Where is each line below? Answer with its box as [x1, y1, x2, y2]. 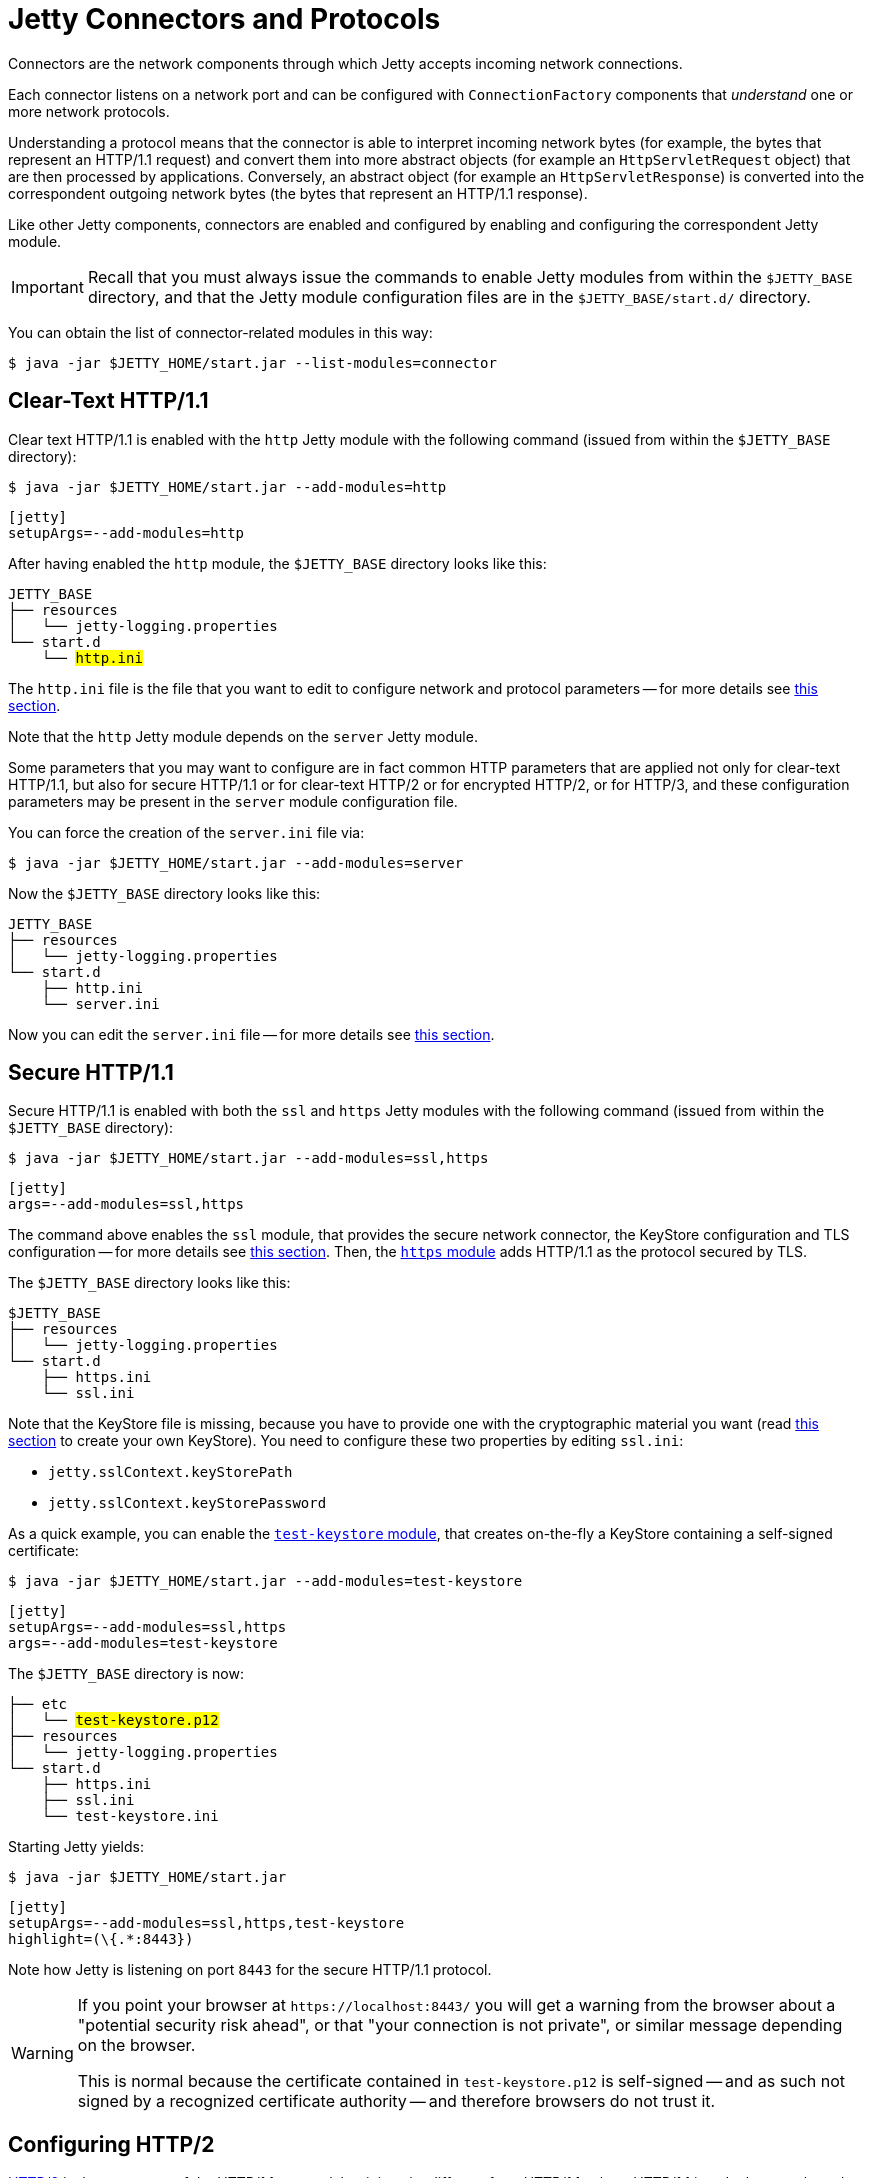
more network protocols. [8, 102, 170, 120]
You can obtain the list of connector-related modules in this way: [8, 323, 433, 341]
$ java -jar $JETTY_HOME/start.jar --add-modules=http [8, 478, 447, 495]
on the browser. [77, 2035, 196, 2056]
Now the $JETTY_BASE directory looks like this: [8, 884, 321, 902]
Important [11, 276, 84, 297]
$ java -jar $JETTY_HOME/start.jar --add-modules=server [8, 854, 464, 871]
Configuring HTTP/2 [8, 2131, 215, 2157]
